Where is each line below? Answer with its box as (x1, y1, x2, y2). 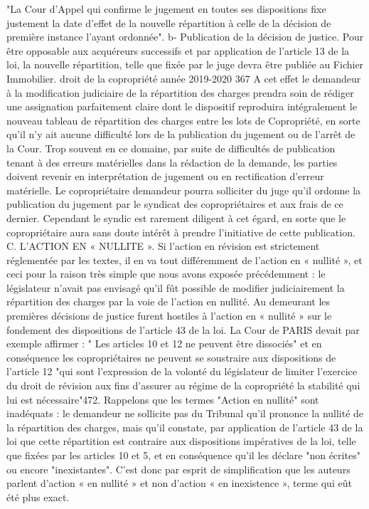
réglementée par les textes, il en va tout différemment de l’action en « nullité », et (6, 252, 363, 267)
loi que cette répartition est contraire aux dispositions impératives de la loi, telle (6, 434, 356, 448)
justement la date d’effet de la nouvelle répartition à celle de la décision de (6, 15, 331, 30)
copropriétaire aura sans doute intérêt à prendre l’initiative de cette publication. (6, 224, 355, 239)
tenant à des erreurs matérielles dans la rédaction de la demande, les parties (6, 154, 338, 169)
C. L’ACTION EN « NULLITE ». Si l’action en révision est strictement (6, 238, 320, 253)
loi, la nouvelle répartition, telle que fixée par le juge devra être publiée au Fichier (6, 57, 364, 72)
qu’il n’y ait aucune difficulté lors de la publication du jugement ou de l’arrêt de (6, 127, 355, 142)
